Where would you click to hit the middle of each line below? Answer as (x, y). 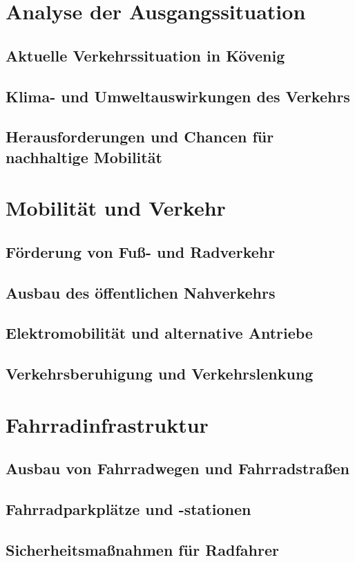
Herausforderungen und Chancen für (140, 137)
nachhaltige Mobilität (84, 157)
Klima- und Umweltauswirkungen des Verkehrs (178, 96)
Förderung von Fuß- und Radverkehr (141, 251)
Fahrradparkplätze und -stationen (128, 509)
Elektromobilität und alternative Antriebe (159, 333)
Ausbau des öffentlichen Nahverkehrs (141, 292)
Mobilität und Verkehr (116, 208)
